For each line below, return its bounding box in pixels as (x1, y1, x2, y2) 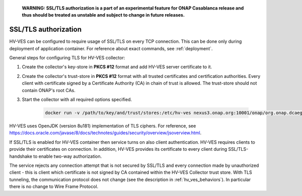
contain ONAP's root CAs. (22, 87, 75, 93)
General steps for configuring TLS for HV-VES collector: (9, 55, 125, 61)
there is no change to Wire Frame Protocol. (9, 183, 99, 189)
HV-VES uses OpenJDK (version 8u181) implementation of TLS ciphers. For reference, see (9, 123, 196, 129)
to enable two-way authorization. (33, 153, 102, 159)
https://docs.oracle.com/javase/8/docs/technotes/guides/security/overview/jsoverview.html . (9, 130, 202, 136)
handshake (9, 153, 33, 159)
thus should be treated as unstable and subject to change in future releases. (22, 12, 185, 18)
